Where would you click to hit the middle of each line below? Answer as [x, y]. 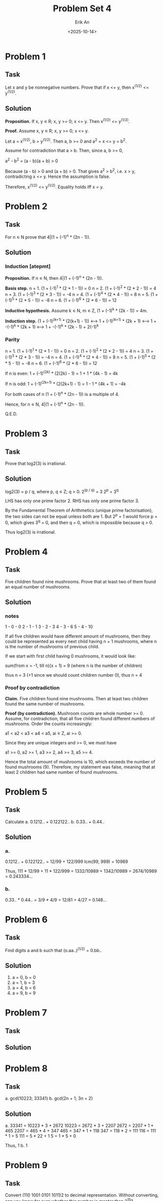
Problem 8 [26, 1068]
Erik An [82, 22]
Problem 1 [25, 56]
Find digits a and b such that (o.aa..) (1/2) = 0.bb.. [53, 950]
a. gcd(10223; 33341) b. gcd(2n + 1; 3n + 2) [49, 1099]
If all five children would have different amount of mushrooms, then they [78, 636]
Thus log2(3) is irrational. [31, 532]
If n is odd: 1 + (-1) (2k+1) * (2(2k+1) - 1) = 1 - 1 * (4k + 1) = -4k [66, 383]
